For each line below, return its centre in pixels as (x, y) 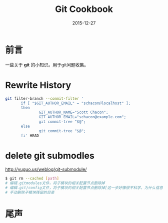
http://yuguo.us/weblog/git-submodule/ (46, 169)
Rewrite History (38, 85)
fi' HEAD (30, 136)
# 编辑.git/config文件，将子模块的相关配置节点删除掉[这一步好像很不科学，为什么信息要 (86, 188)
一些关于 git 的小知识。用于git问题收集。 (47, 65)
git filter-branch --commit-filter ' (44, 98)
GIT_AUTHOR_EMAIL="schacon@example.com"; (82, 117)
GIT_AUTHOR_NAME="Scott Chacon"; (73, 112)
